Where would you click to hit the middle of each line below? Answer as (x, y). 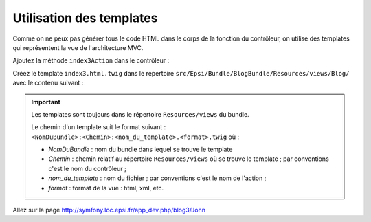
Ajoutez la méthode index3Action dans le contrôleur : (91, 60)
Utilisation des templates (85, 18)
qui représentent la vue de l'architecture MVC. (78, 47)
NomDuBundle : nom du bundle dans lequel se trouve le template (140, 149)
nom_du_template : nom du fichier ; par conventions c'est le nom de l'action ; (157, 178)
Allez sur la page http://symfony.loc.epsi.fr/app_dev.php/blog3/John (109, 210)
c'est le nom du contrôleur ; (87, 168)
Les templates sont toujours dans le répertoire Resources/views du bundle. (140, 114)
